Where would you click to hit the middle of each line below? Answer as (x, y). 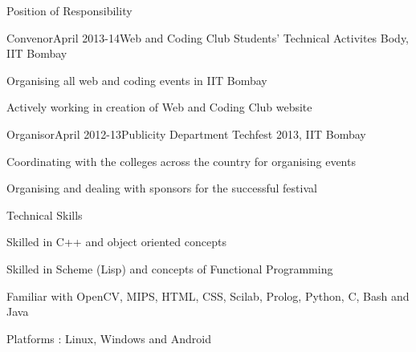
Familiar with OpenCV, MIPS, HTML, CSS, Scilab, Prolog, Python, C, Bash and (208, 295)
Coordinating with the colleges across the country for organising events (181, 161)
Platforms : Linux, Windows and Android (109, 338)
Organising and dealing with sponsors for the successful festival (162, 188)
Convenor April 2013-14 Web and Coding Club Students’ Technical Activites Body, (208, 37)
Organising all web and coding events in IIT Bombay (137, 80)
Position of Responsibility (69, 10)
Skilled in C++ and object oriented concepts (116, 242)
